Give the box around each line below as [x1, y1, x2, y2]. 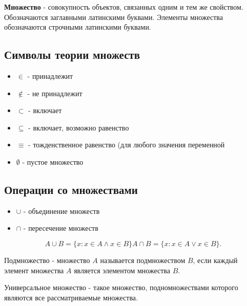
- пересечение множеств [23, 223, 98, 233]
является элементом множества [74, 265, 171, 275]
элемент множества [4, 265, 64, 275]
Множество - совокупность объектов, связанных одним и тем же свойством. [4, 2, 243, 12]
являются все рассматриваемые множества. [4, 292, 138, 302]
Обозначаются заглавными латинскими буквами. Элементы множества [4, 11, 223, 22]
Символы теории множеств [4, 47, 140, 62]
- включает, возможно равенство [28, 122, 129, 133]
